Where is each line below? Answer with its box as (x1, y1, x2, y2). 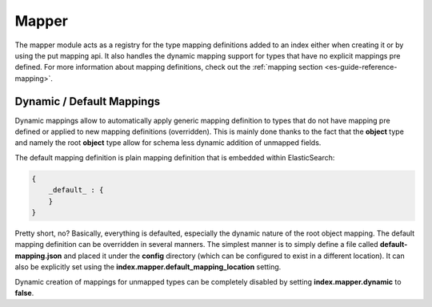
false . (14, 288, 34, 297)
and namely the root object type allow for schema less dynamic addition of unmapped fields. (14, 138, 322, 147)
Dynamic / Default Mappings (14, 95, 160, 108)
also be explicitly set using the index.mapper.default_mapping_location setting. (14, 262, 282, 272)
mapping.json (14, 251, 62, 261)
